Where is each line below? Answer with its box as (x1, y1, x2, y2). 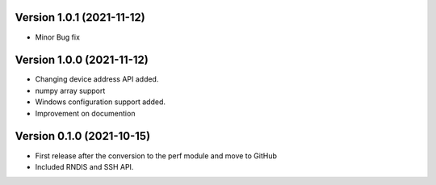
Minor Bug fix (35, 32, 81, 42)
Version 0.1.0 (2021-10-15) (15, 129, 151, 143)
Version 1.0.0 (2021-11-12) (15, 53, 149, 67)
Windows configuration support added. (35, 97, 166, 107)
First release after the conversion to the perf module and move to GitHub (35, 150, 278, 161)
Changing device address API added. (35, 74, 159, 84)
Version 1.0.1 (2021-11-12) (15, 11, 145, 24)
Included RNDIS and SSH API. (35, 162, 134, 171)
